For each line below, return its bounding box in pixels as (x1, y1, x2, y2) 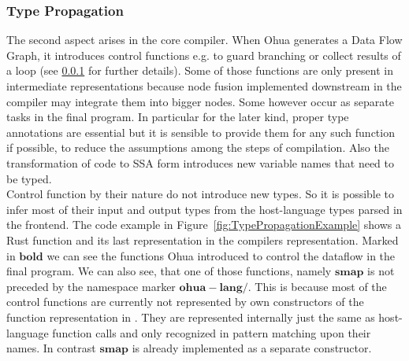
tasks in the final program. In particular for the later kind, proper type (6, 109, 349, 125)
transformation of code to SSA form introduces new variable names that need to (6, 154, 394, 171)
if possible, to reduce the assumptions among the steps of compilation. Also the (6, 139, 389, 156)
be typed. (6, 170, 52, 186)
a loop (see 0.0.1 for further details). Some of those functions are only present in (6, 62, 393, 79)
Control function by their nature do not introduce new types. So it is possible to (6, 186, 395, 202)
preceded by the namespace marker (6, 278, 176, 294)
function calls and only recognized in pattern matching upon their (52, 324, 371, 341)
